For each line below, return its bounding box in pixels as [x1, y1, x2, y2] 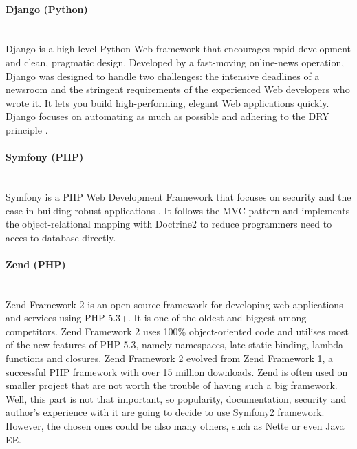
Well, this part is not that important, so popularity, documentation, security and [6, 391, 347, 406]
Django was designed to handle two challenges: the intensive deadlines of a [6, 68, 320, 83]
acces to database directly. [6, 230, 116, 244]
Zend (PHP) [6, 257, 66, 271]
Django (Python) [6, 1, 88, 16]
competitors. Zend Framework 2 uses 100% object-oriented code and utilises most [6, 323, 349, 338]
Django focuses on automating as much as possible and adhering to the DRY [6, 109, 329, 123]
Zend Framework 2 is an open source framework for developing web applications [6, 297, 343, 311]
